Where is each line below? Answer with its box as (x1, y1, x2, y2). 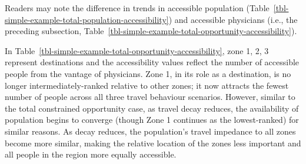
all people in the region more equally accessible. (5, 148, 177, 160)
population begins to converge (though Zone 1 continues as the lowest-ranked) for (5, 113, 299, 126)
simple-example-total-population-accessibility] (5, 13, 169, 25)
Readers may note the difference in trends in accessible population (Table (5, 2, 270, 14)
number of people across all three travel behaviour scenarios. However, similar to (5, 91, 295, 103)
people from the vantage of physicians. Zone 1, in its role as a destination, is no (5, 67, 291, 79)
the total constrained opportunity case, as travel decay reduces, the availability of (5, 102, 299, 114)
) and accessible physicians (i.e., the (168, 13, 298, 25)
